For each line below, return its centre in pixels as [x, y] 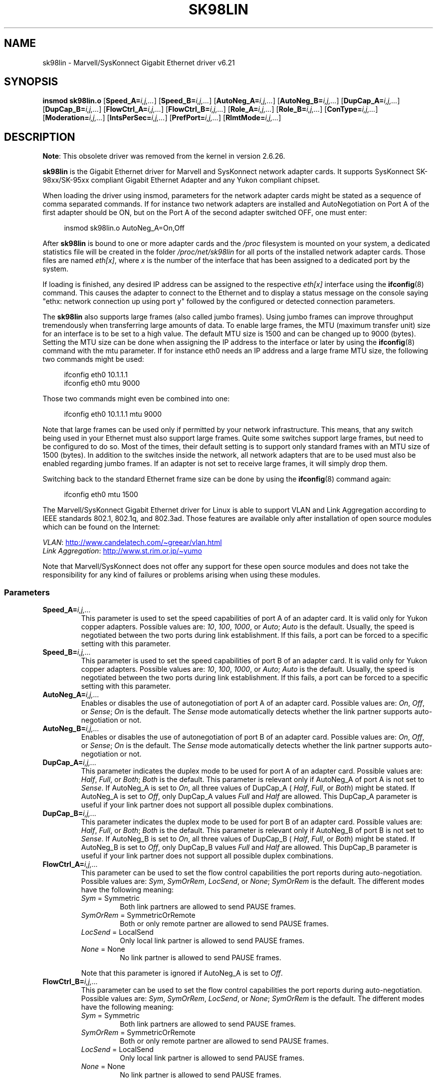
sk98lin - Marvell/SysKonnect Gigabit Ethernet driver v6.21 [139, 62]
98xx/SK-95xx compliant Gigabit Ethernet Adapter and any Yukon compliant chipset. [181, 180]
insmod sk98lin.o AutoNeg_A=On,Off [124, 228]
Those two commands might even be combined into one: [136, 399]
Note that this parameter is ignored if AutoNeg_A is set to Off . [182, 973]
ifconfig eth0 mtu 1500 [101, 495]
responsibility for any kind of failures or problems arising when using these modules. [181, 575]
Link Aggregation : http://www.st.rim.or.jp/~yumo [122, 551]
